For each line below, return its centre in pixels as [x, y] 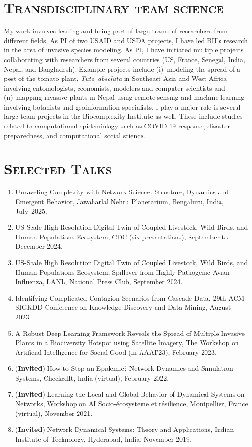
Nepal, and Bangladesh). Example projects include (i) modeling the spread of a [122, 69]
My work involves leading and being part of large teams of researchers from [116, 31]
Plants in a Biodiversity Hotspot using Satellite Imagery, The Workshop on [127, 343]
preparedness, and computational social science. [75, 135]
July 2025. [31, 211]
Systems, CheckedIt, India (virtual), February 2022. [92, 377]
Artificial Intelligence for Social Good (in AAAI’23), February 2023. [116, 352]
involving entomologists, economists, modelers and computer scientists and [115, 88]
